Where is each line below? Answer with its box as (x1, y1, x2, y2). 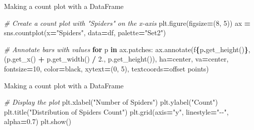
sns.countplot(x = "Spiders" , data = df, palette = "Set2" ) (4, 27, 166, 38)
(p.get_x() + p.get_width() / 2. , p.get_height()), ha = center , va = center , (4, 54, 229, 64)
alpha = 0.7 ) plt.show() (4, 116, 71, 127)
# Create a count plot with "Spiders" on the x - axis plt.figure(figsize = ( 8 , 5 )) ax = (4, 17, 251, 28)
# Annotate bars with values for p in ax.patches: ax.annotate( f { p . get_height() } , (4, 44, 251, 54)
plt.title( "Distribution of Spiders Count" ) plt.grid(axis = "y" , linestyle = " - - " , (4, 106, 229, 117)
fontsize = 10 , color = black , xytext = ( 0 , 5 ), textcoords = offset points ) (4, 63, 209, 73)
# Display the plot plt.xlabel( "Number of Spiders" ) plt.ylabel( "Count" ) (4, 97, 218, 107)
